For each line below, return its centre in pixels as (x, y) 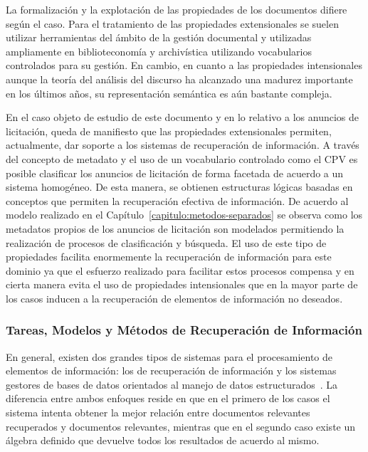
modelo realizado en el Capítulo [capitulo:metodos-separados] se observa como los (184, 215)
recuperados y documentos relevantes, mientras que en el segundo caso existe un (181, 426)
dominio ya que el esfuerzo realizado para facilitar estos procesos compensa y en (180, 270)
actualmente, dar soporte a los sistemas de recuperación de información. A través (183, 145)
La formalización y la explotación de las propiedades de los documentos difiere (177, 9)
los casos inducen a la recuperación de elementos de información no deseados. (174, 298)
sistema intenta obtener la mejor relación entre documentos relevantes (158, 412)
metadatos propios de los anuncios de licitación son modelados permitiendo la (175, 228)
